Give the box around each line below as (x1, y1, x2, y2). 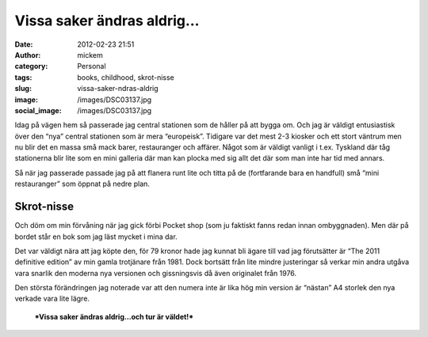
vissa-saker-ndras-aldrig (77, 84, 159, 93)
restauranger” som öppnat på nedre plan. (14, 179, 151, 189)
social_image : (14, 105, 63, 115)
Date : (14, 40, 33, 49)
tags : (14, 72, 32, 82)
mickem (77, 50, 103, 59)
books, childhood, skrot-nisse (77, 72, 174, 82)
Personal (77, 62, 106, 71)
